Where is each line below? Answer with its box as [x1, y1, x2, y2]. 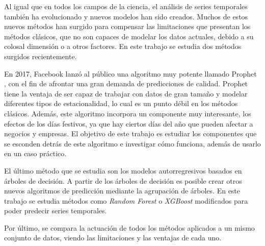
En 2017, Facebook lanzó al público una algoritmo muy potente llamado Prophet [4, 68, 257, 79]
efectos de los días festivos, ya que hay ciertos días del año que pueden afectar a [4, 118, 253, 129]
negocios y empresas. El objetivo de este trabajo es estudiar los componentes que [4, 128, 257, 139]
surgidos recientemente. [4, 51, 77, 61]
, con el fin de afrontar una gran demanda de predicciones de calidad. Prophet [4, 78, 248, 89]
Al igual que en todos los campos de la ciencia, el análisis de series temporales [4, 1, 248, 11]
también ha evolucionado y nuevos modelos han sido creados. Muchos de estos [4, 11, 248, 21]
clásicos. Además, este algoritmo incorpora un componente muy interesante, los [4, 108, 251, 118]
